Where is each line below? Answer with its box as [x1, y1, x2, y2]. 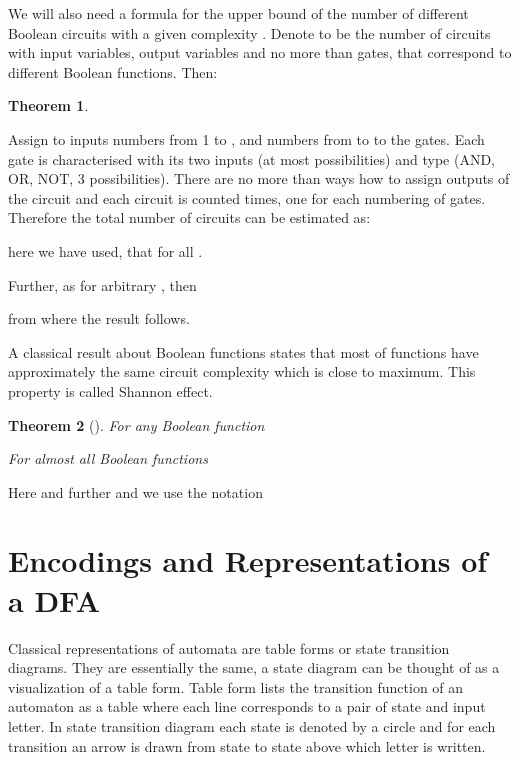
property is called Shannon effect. [8, 380, 213, 401]
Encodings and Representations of [8, 540, 488, 581]
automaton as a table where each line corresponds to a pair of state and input [8, 696, 486, 717]
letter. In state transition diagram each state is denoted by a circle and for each [8, 715, 496, 736]
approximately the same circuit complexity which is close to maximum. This [8, 361, 476, 382]
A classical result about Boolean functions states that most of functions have [8, 341, 479, 362]
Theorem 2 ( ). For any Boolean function [8, 414, 265, 435]
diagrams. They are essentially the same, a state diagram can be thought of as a [8, 657, 500, 678]
